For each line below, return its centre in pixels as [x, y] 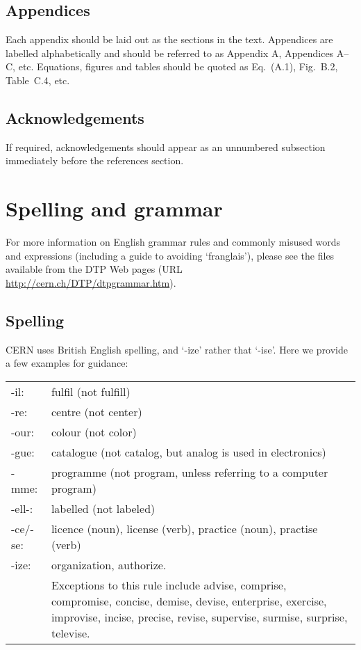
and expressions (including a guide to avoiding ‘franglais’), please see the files [170, 255]
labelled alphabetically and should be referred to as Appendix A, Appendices [170, 53]
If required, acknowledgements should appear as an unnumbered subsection [166, 146]
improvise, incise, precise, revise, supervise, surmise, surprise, [199, 617]
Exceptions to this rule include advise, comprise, [169, 585]
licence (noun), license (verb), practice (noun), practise [184, 528]
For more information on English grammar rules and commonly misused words [173, 242]
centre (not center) [96, 411]
